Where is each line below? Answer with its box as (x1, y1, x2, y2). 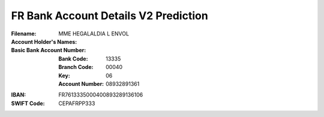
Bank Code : (58, 55, 88, 62)
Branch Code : (58, 64, 94, 71)
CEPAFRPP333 (58, 100, 95, 107)
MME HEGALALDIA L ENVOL (58, 30, 129, 37)
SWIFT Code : (11, 100, 45, 107)
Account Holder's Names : (11, 38, 77, 45)
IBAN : (11, 91, 26, 98)
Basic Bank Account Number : (11, 47, 86, 54)
